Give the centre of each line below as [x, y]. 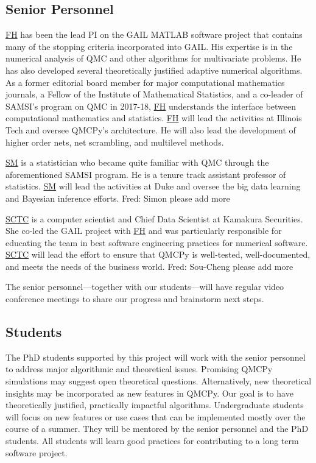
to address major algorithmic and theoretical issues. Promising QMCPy [139, 369]
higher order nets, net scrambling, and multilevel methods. [115, 142]
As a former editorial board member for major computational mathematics [145, 82]
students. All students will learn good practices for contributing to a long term [152, 441]
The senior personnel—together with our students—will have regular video [145, 287]
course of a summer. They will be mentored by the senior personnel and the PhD [157, 429]
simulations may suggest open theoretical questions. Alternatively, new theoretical [159, 381]
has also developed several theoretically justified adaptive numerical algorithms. [154, 70]
